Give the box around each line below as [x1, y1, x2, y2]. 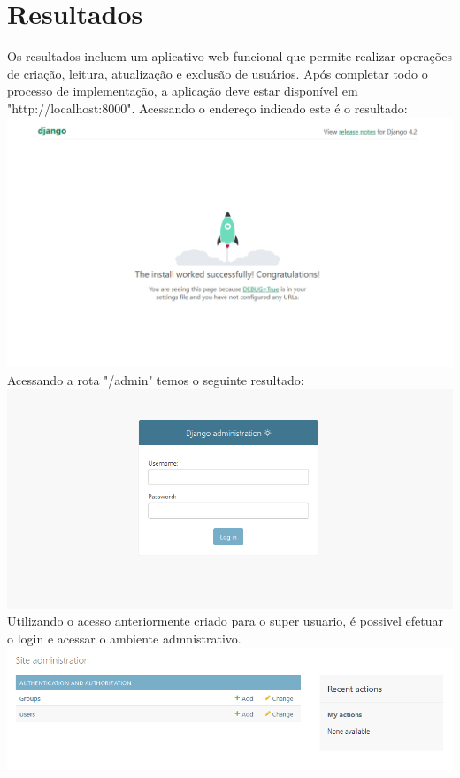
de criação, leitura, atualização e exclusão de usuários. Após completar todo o [7, 64, 428, 82]
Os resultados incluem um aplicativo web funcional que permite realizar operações [7, 47, 452, 65]
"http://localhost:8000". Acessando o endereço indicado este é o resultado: [7, 98, 408, 117]
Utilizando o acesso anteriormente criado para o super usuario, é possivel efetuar [7, 612, 444, 630]
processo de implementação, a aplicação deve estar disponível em [7, 81, 358, 100]
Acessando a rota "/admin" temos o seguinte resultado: [7, 370, 304, 389]
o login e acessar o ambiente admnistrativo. [7, 629, 241, 648]
